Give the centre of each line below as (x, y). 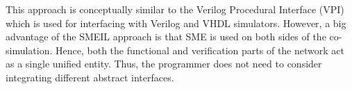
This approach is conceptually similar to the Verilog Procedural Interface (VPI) (175, 9)
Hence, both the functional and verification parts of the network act (200, 50)
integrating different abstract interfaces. (90, 77)
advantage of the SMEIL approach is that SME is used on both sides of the (166, 37)
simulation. (29, 50)
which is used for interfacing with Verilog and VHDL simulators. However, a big (176, 23)
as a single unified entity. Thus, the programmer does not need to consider (164, 64)
